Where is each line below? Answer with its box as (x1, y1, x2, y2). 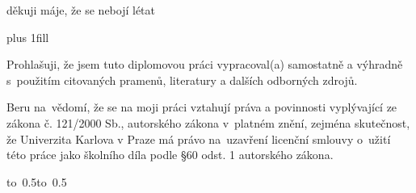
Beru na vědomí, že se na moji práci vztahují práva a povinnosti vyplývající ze (6, 99, 397, 115)
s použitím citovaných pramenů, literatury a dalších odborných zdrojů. (6, 71, 358, 88)
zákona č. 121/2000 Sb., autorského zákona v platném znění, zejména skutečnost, (6, 114, 410, 131)
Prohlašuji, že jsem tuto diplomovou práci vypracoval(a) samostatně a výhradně (6, 56, 403, 73)
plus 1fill (6, 28, 49, 45)
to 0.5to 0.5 (6, 173, 67, 190)
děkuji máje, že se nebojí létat (6, 2, 156, 18)
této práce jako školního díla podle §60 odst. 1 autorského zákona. (6, 146, 334, 163)
